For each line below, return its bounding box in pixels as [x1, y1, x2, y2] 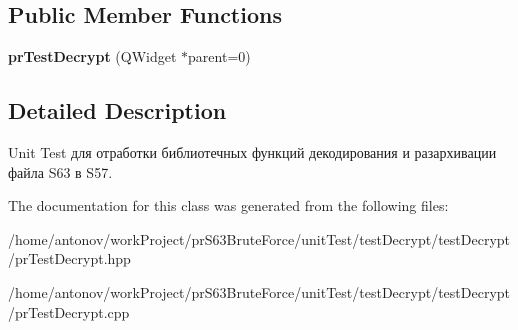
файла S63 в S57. [8, 161, 113, 182]
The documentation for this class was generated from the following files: [8, 195, 449, 216]
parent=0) [188, 46, 251, 67]
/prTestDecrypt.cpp [8, 301, 130, 322]
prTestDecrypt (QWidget [8, 46, 177, 67]
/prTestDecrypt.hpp [8, 248, 131, 269]
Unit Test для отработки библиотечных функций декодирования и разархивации [8, 142, 497, 162]
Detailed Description [8, 95, 227, 126]
